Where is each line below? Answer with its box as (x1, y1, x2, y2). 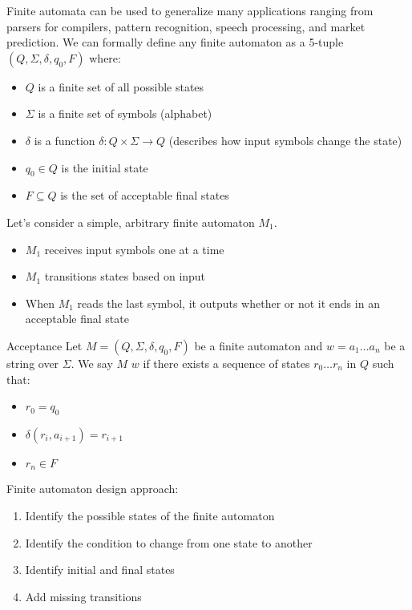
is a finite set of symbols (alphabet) (38, 105, 212, 122)
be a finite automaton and (194, 337, 323, 353)
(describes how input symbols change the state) (168, 131, 402, 148)
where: (89, 49, 121, 66)
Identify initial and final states (25, 561, 175, 578)
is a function (34, 131, 95, 148)
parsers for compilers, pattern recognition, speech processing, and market (6, 18, 366, 34)
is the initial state (61, 159, 148, 176)
